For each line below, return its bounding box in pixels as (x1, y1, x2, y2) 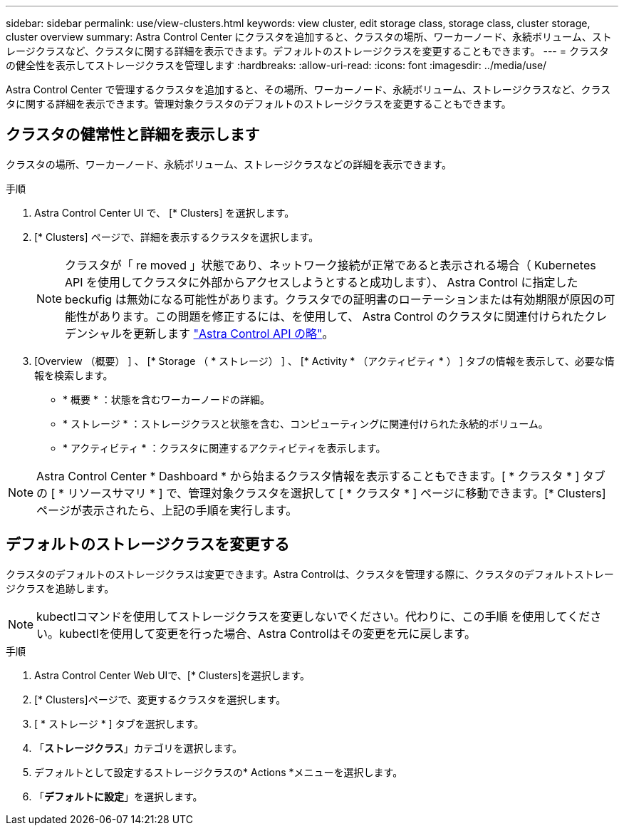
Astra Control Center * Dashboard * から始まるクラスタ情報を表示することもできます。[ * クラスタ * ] (36, 468, 580, 483)
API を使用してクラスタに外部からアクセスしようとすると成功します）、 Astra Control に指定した (65, 274, 578, 289)
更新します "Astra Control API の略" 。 (133, 326, 334, 341)
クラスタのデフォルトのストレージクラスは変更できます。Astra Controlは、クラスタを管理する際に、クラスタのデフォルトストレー (6, 567, 614, 580)
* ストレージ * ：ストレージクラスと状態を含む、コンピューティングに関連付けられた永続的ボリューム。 (63, 417, 548, 430)
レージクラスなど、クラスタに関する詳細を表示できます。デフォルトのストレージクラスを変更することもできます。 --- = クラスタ (6, 45, 609, 57)
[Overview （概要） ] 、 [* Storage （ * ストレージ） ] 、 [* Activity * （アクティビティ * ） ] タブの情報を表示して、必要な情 (34, 354, 615, 367)
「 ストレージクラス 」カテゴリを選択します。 (34, 741, 243, 754)
